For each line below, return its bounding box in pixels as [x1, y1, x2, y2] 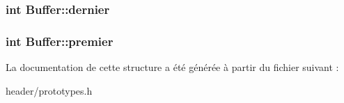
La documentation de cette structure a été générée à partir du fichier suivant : [6, 60, 339, 74]
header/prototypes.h [6, 83, 93, 97]
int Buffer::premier [6, 32, 114, 49]
